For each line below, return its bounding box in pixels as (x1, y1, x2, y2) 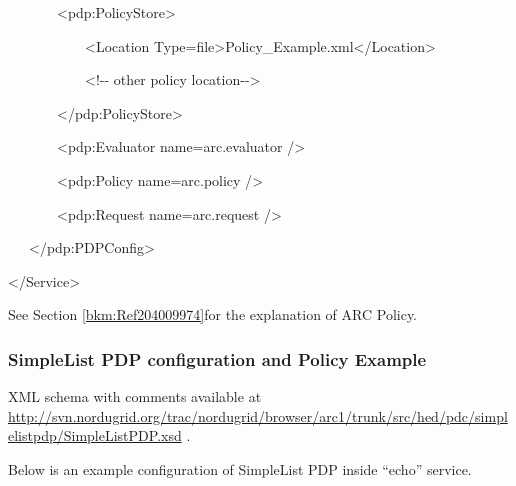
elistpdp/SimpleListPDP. (8, 425, 162, 446)
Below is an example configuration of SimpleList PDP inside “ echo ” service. (8, 458, 472, 479)
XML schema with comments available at (8, 386, 262, 407)
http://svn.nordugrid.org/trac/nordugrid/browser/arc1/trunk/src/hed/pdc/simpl (8, 405, 508, 426)
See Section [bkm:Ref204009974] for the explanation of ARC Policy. (8, 304, 418, 325)
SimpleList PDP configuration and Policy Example (8, 346, 427, 371)
